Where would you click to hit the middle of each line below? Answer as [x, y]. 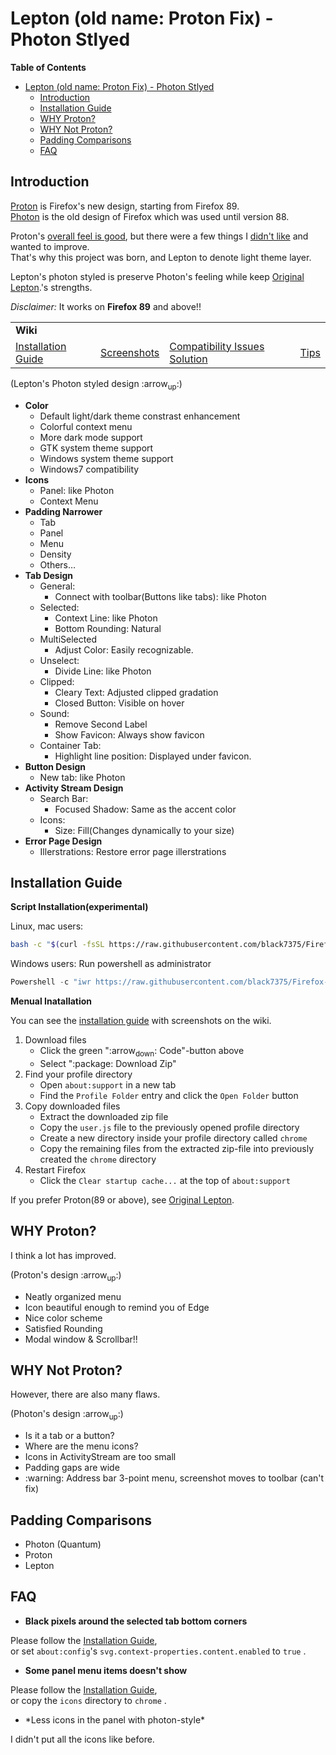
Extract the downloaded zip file [104, 1116]
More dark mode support [91, 437]
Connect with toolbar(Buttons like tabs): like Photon [160, 596]
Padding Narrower [63, 511]
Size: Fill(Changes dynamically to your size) [144, 830]
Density [55, 554]
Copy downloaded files [72, 1106]
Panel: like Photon [77, 490]
